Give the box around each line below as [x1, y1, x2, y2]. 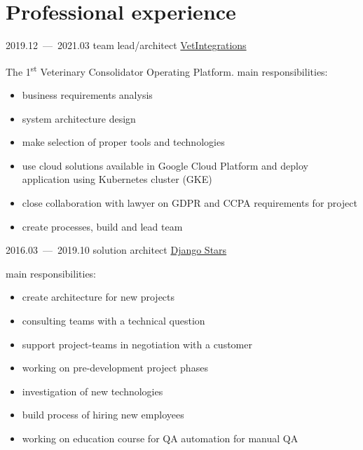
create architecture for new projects [22, 289, 175, 304]
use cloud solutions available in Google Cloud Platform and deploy [22, 158, 308, 172]
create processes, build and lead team [22, 219, 183, 233]
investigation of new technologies [22, 383, 163, 398]
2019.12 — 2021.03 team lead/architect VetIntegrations [6, 38, 247, 53]
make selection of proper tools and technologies [22, 135, 225, 149]
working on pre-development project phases [22, 360, 208, 375]
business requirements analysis [22, 87, 153, 102]
